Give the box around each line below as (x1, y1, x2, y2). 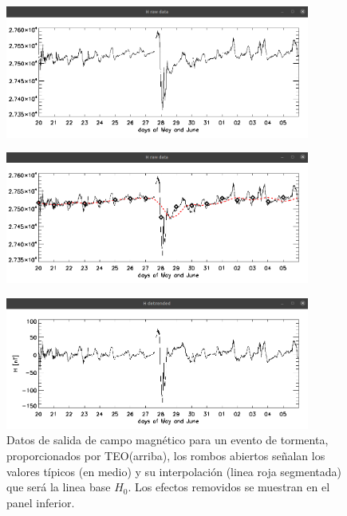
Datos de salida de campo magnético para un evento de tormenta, (6, 431, 329, 448)
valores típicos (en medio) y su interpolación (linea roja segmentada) (6, 463, 342, 479)
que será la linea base (6, 479, 111, 495)
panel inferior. (6, 494, 75, 510)
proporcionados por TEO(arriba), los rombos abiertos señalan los (6, 447, 325, 463)
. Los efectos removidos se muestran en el (128, 479, 330, 495)
